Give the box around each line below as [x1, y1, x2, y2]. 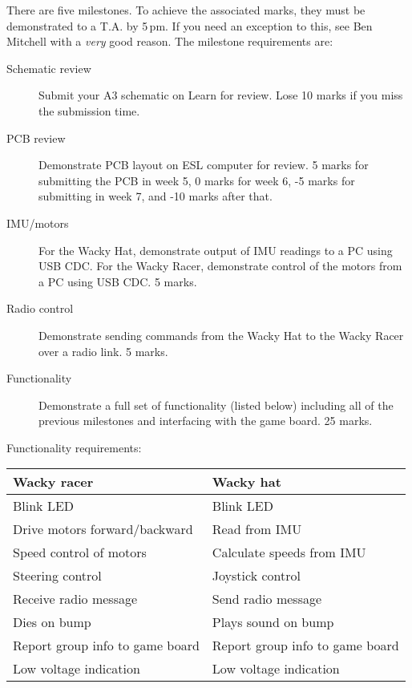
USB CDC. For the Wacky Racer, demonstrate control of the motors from [38, 257, 402, 274]
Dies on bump [13, 613, 91, 632]
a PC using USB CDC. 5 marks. [38, 273, 197, 289]
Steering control [13, 566, 102, 585]
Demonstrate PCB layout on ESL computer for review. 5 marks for [38, 156, 369, 173]
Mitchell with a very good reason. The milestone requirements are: [6, 33, 333, 50]
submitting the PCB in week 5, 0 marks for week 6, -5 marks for [38, 172, 355, 188]
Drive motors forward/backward [13, 520, 193, 539]
